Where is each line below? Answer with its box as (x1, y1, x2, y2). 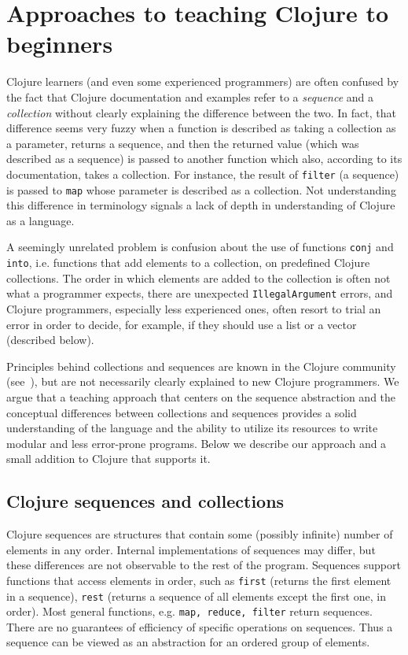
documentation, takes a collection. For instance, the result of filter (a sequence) (6, 165, 399, 182)
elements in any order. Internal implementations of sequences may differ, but (6, 541, 376, 557)
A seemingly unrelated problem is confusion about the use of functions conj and (6, 239, 394, 255)
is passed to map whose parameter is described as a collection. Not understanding (6, 181, 396, 198)
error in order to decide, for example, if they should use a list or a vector (6, 316, 357, 332)
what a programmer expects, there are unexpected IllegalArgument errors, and (6, 285, 393, 302)
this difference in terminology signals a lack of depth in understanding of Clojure (6, 197, 395, 213)
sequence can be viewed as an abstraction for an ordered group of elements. (6, 634, 370, 650)
